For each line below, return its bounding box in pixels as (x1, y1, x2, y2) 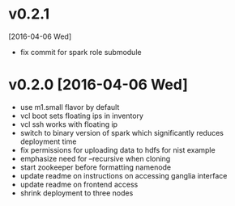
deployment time (19, 137, 77, 146)
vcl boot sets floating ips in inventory (19, 111, 144, 120)
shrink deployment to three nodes (19, 187, 134, 198)
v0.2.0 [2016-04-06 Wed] (8, 76, 188, 94)
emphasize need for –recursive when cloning (19, 153, 171, 163)
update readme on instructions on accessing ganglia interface (19, 170, 228, 180)
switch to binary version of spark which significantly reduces (19, 128, 224, 137)
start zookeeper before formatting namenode (19, 162, 172, 172)
